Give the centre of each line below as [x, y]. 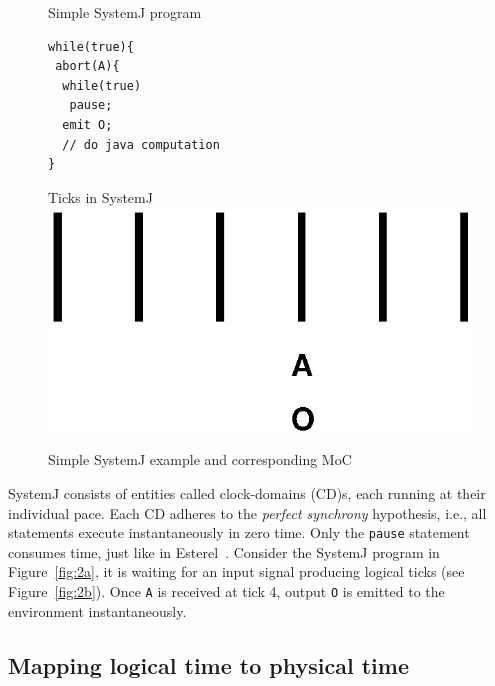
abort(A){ [87, 66]
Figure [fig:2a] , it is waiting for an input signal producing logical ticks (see [236, 571]
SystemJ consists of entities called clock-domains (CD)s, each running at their [247, 492]
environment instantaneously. [97, 610]
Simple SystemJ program [125, 12]
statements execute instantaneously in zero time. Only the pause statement [239, 532]
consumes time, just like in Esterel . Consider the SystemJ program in [224, 551]
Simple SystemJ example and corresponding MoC [200, 459]
